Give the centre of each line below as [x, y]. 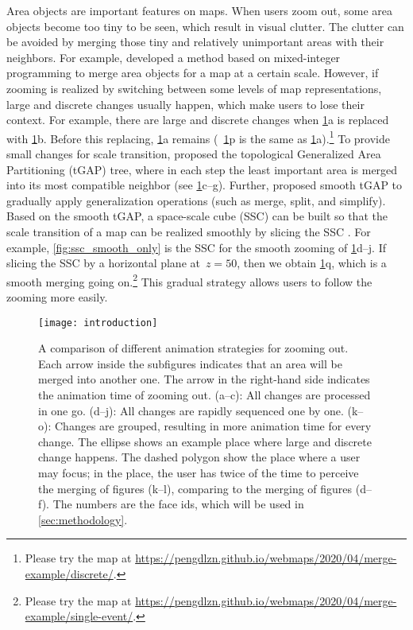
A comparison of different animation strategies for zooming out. [193, 348]
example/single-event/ [79, 616]
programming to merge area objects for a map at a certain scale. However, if [193, 73]
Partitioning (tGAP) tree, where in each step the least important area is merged [202, 169]
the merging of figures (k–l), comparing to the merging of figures [195, 488]
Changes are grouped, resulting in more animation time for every [213, 426]
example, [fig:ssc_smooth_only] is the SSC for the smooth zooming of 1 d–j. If [197, 247]
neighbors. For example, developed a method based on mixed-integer [174, 57]
